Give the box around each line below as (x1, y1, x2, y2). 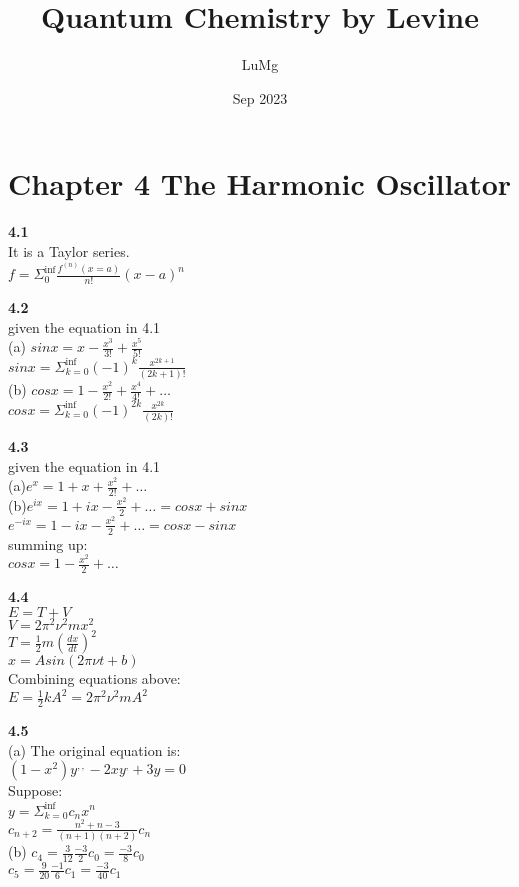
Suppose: (8, 780, 63, 801)
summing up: (8, 533, 88, 554)
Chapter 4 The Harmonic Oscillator (8, 163, 512, 204)
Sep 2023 (232, 87, 288, 108)
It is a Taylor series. (8, 240, 130, 261)
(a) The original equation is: (8, 739, 181, 760)
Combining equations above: (8, 668, 181, 689)
